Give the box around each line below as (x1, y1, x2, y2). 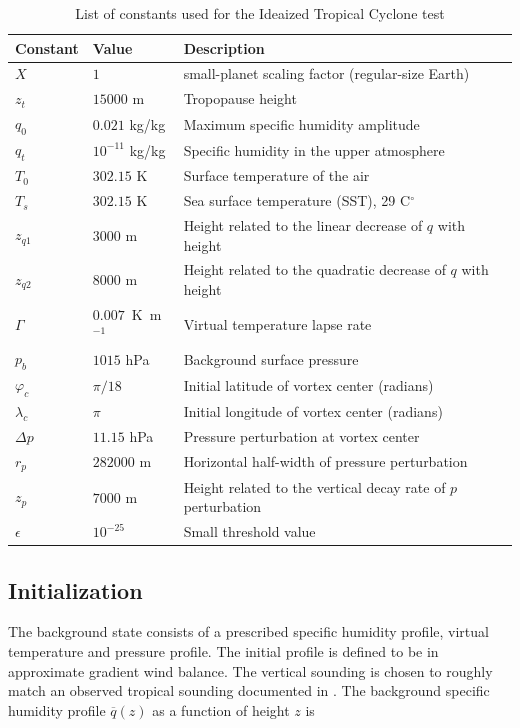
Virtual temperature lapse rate (183, 313, 372, 334)
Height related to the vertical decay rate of (183, 476, 446, 497)
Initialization (8, 574, 143, 605)
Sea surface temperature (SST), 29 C (183, 190, 411, 211)
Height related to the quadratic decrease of (183, 259, 446, 280)
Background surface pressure (183, 348, 359, 369)
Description (183, 37, 265, 58)
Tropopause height (183, 88, 297, 109)
